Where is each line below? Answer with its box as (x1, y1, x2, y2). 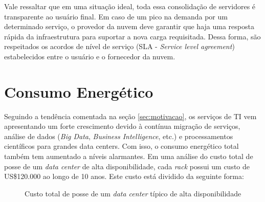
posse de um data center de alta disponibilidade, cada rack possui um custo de (4, 161, 250, 171)
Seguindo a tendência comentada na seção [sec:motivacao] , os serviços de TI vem (4, 110, 257, 121)
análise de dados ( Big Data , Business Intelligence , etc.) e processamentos (4, 130, 233, 141)
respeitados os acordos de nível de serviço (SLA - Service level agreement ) (4, 41, 235, 52)
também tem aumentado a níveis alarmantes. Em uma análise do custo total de (4, 151, 253, 162)
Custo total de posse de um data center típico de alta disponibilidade (25, 188, 241, 198)
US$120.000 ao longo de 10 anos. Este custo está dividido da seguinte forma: (4, 171, 244, 182)
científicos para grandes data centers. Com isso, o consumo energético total (4, 141, 239, 151)
